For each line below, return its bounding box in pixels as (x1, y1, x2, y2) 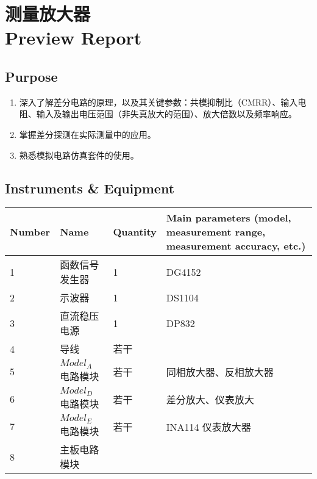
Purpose (5, 67, 58, 85)
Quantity (113, 225, 157, 239)
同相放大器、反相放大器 (166, 364, 274, 379)
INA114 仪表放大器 (166, 419, 251, 434)
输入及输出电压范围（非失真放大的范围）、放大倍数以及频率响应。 (36, 107, 297, 120)
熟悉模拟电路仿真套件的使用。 (19, 148, 139, 161)
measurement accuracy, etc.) (166, 239, 306, 253)
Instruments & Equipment (5, 178, 175, 197)
